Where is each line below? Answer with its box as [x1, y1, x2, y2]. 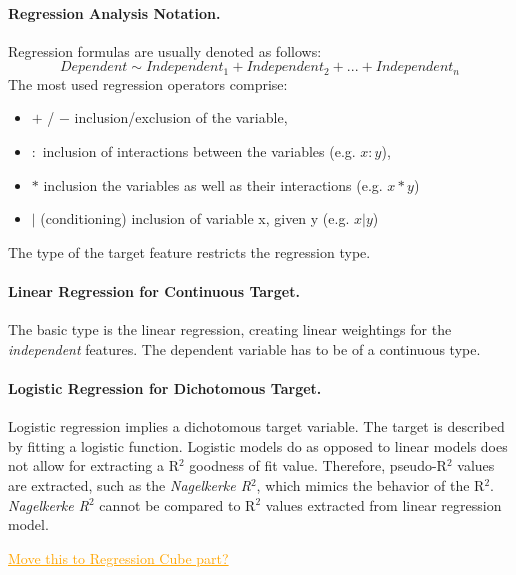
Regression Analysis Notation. [8, 2, 221, 23]
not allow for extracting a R [8, 455, 179, 476]
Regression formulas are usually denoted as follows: [8, 40, 322, 61]
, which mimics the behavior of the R [256, 474, 485, 495]
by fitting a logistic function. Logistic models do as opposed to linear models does [8, 435, 508, 456]
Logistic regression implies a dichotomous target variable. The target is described [8, 416, 505, 437]
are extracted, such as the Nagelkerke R [8, 474, 251, 495]
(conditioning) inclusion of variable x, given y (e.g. [40, 208, 350, 229]
